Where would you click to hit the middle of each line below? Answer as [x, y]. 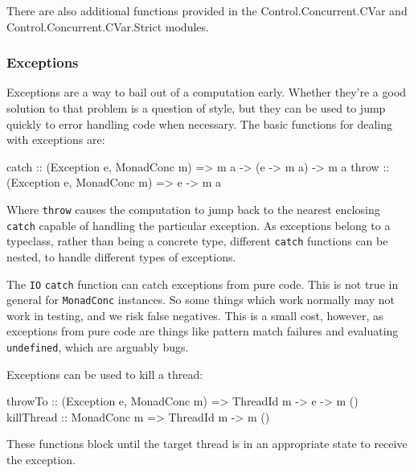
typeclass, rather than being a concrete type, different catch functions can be [197, 241]
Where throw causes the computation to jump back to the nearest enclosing [193, 209]
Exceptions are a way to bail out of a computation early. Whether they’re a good [207, 92]
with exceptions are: [56, 140]
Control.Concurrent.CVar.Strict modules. [108, 26]
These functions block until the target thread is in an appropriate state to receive [207, 444]
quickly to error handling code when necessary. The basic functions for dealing [200, 123]
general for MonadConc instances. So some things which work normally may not [201, 300]
